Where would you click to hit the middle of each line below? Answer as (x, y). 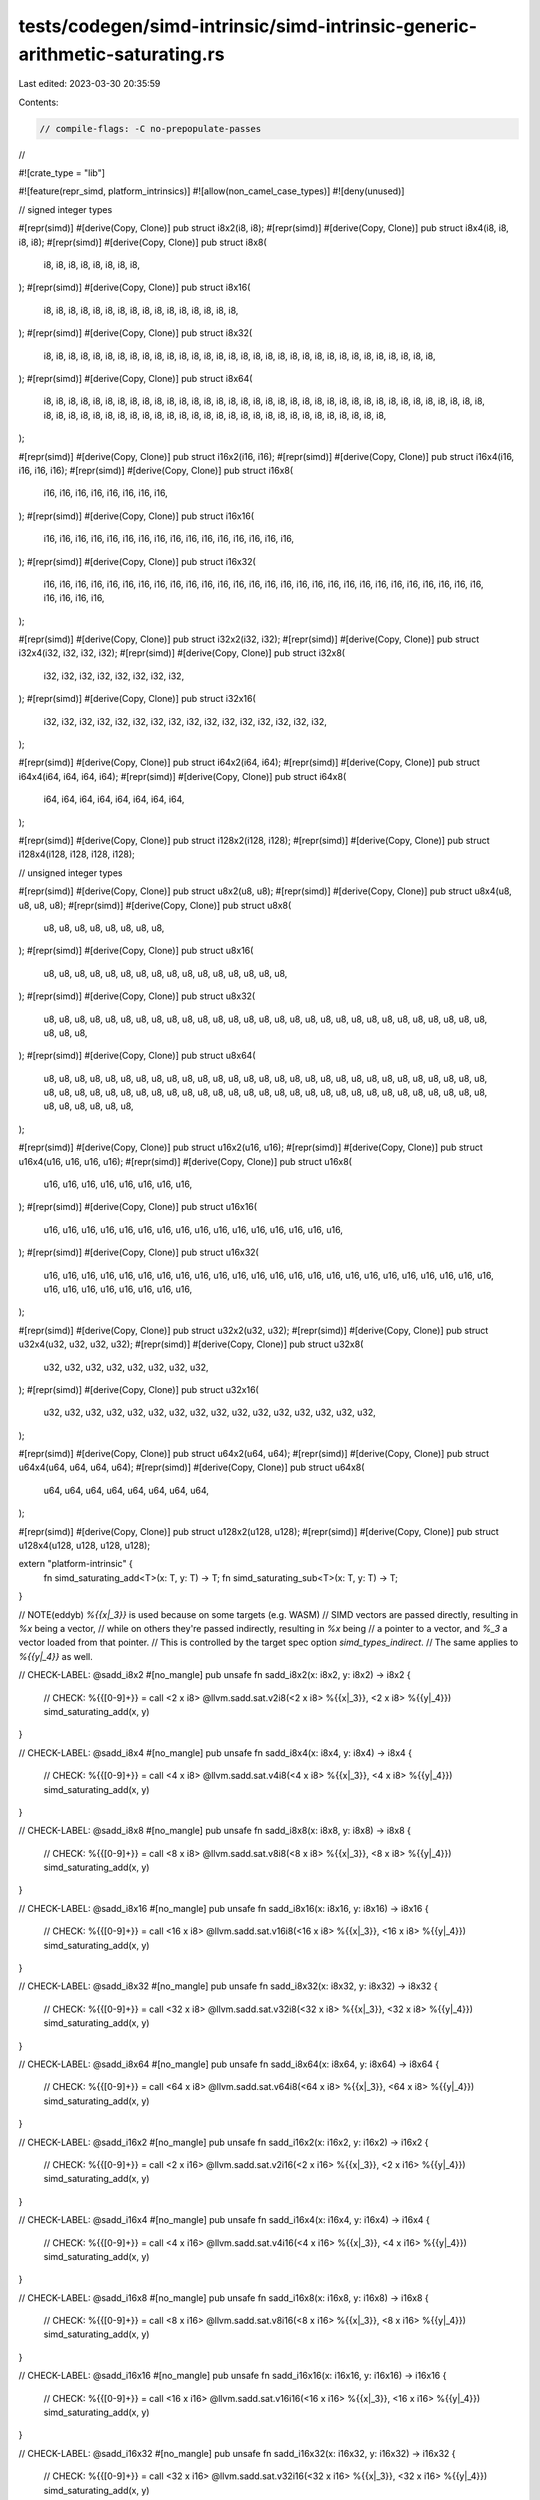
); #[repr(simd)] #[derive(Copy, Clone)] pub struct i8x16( (134, 287)
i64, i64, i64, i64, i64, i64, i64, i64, (114, 799)
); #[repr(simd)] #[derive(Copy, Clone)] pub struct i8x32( (135, 333)
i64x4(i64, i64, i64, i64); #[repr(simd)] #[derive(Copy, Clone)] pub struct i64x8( (182, 776)
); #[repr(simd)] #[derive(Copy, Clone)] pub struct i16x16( (136, 516)
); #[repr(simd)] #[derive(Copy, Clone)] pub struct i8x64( (135, 378)
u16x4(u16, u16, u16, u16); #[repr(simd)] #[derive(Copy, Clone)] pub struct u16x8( (185, 1161)
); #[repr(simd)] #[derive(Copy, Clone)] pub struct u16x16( (138, 1207)
